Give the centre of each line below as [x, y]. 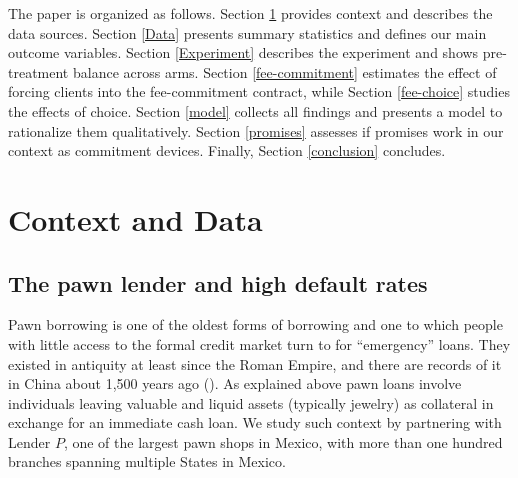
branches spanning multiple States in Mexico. [147, 461]
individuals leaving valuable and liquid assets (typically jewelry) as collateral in [251, 402]
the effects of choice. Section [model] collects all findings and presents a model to [255, 110]
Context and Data [135, 218]
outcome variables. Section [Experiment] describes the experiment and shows [243, 52]
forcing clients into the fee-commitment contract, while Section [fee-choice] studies [259, 91]
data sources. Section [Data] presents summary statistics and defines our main [247, 32]
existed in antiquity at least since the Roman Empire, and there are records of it [255, 363]
